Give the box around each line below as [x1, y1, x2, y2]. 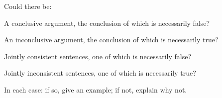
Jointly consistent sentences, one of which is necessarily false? [4, 51, 192, 61]
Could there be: [4, 1, 52, 11]
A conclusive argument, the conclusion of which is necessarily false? [4, 17, 210, 28]
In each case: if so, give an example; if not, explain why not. [4, 84, 187, 95]
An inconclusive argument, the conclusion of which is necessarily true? [4, 34, 219, 45]
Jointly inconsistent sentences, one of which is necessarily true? [4, 68, 196, 78]
